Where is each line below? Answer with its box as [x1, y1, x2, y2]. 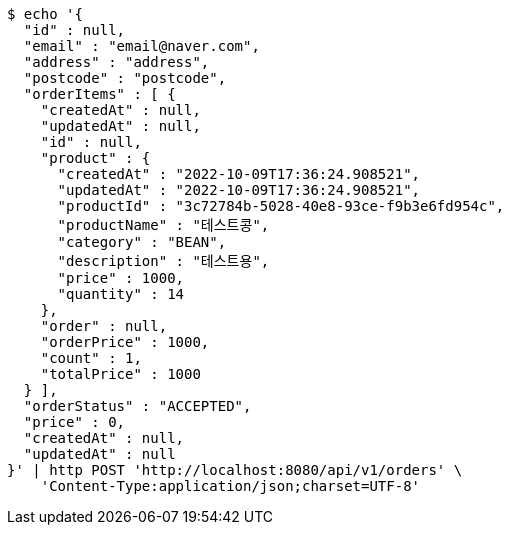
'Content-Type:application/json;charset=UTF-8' [40, 478, 421, 494]
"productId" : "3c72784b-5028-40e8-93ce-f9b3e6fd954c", [57, 198, 505, 214]
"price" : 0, [23, 414, 126, 430]
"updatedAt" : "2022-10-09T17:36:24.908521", [57, 182, 421, 198]
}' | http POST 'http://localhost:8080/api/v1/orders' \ [7, 462, 463, 478]
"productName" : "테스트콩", [57, 217, 270, 233]
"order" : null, [40, 318, 168, 334]
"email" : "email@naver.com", [23, 38, 260, 54]
